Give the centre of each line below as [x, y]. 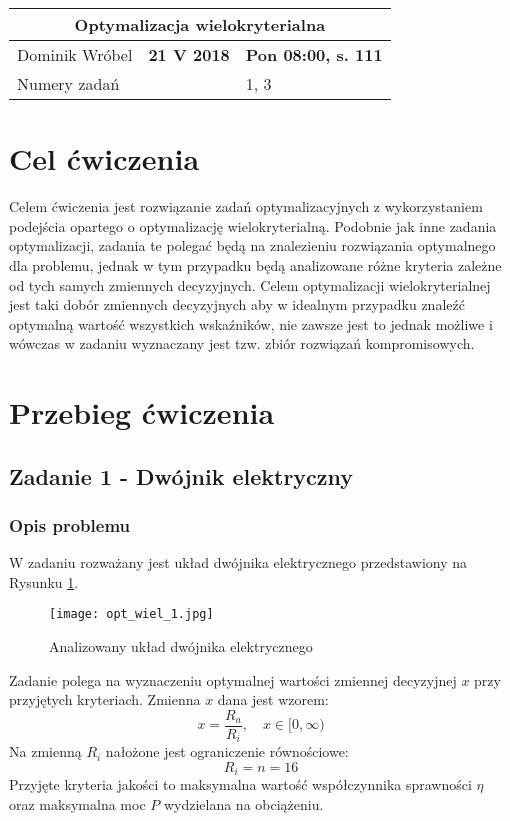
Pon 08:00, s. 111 [314, 54]
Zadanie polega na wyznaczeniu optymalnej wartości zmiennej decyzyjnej [233, 679]
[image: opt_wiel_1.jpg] [131, 614]
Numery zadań [68, 83]
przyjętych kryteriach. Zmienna [105, 699]
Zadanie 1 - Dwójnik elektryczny [181, 475]
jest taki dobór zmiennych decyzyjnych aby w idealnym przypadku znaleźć [237, 304]
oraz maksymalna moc [77, 804]
